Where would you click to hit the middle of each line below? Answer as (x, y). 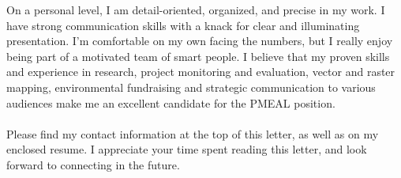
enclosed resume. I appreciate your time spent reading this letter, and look (187, 149)
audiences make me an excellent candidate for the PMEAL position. (171, 102)
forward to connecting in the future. (93, 164)
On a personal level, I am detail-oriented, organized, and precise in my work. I (196, 9)
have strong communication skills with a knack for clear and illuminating (183, 25)
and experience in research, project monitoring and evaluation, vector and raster (201, 72)
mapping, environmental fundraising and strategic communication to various (191, 87)
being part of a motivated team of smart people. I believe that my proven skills (198, 56)
